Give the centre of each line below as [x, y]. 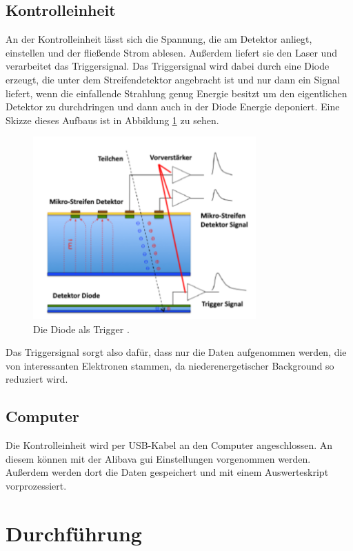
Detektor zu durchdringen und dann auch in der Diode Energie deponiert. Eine [173, 107]
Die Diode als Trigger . [81, 329]
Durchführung [74, 533]
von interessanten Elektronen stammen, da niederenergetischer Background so [170, 365]
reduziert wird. [37, 379]
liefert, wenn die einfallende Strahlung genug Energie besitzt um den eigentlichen [176, 93]
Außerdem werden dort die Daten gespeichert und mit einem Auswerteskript [167, 472]
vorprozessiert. [36, 485]
